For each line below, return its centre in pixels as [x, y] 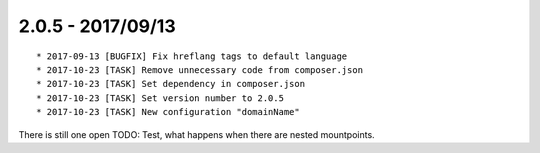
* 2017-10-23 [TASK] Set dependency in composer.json [170, 84]
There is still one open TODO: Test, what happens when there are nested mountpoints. [196, 134]
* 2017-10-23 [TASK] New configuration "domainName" [168, 112]
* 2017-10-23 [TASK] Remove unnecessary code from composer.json [200, 69]
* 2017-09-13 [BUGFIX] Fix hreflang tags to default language [192, 56]
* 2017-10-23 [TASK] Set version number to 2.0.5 [160, 98]
